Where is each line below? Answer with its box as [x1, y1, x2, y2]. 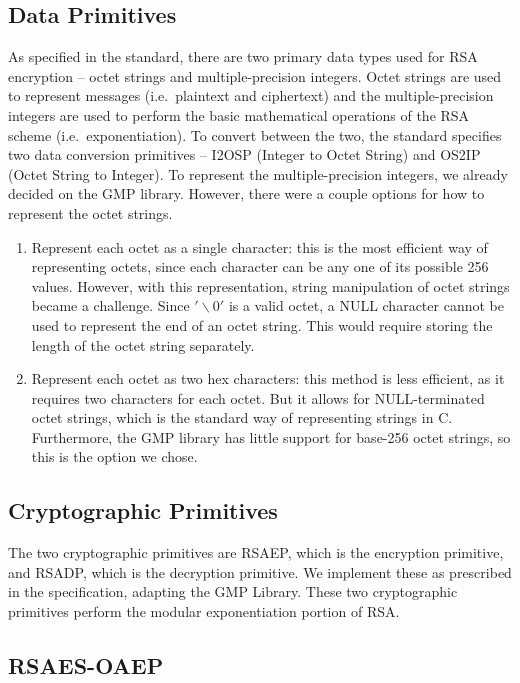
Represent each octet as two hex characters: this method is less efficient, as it [31, 368, 505, 389]
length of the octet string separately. [31, 334, 255, 355]
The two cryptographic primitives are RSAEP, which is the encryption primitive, [8, 542, 504, 563]
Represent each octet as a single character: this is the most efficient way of [31, 236, 488, 257]
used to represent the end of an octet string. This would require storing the [31, 314, 493, 335]
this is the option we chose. [31, 446, 198, 467]
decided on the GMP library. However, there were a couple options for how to [8, 183, 485, 204]
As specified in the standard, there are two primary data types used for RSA [8, 46, 478, 67]
